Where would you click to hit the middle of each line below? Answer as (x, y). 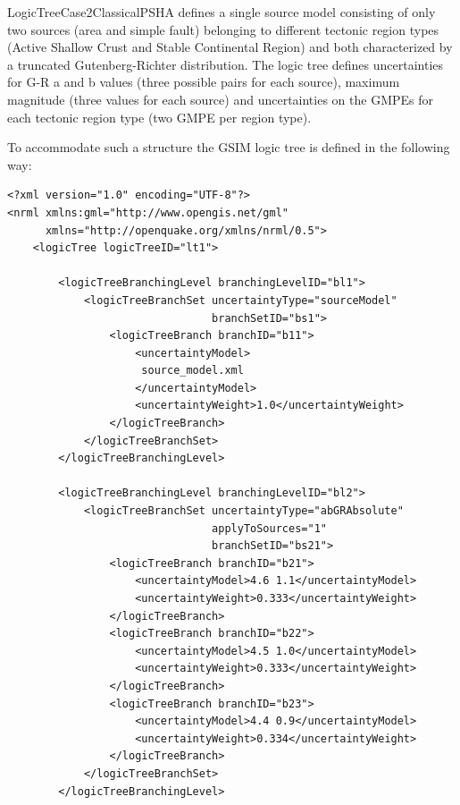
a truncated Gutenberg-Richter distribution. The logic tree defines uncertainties (226, 64)
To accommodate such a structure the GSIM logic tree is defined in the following (229, 147)
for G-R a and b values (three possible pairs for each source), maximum (204, 82)
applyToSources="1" (269, 528)
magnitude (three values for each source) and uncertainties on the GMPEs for (220, 99)
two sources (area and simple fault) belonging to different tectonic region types (223, 29)
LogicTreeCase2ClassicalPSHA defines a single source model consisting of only (222, 12)
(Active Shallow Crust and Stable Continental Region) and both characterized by (230, 47)
